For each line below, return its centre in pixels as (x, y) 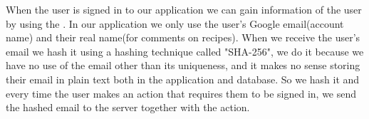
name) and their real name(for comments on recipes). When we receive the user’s (183, 37)
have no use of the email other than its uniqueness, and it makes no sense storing (183, 65)
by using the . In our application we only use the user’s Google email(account (175, 23)
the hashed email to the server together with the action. (128, 107)
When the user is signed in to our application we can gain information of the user (184, 9)
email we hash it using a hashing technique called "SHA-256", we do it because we (185, 51)
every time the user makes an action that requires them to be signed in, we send (181, 93)
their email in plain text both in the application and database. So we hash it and (183, 79)
